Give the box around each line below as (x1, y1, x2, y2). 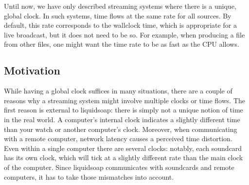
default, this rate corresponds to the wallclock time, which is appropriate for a (4, 20, 237, 30)
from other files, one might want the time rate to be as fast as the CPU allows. (4, 39, 239, 49)
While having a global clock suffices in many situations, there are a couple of (4, 86, 232, 96)
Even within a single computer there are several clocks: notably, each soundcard (4, 143, 242, 153)
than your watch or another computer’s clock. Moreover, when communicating (4, 124, 237, 134)
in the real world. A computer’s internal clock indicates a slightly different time (4, 114, 240, 124)
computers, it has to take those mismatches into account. (4, 171, 174, 182)
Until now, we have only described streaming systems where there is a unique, (4, 1, 236, 11)
